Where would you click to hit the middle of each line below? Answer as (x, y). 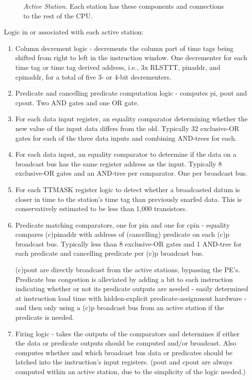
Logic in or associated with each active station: (74, 32)
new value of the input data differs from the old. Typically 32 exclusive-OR (127, 128)
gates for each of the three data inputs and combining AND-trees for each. (126, 138)
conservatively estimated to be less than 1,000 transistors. (101, 208)
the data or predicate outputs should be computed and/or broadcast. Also (126, 343)
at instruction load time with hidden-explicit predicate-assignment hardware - (131, 298)
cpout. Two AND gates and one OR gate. (77, 102)
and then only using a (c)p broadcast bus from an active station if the (120, 307)
